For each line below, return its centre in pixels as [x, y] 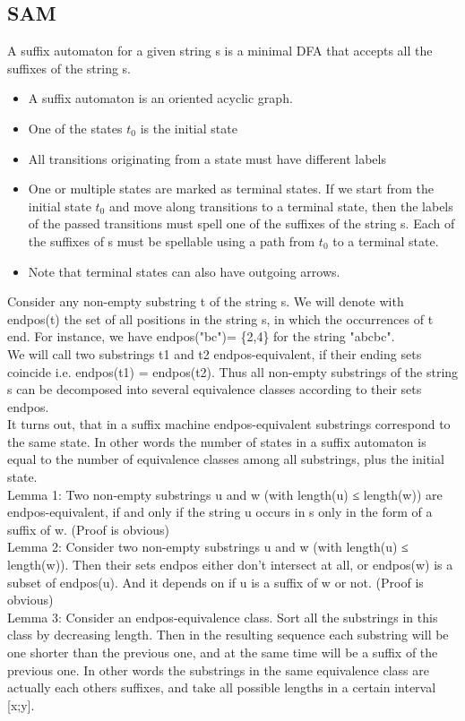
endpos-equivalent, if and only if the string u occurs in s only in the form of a [220, 512]
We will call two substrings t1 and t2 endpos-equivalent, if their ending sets [215, 353]
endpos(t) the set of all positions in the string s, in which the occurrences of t [220, 318]
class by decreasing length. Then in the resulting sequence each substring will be [228, 635]
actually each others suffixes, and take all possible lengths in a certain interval [222, 687]
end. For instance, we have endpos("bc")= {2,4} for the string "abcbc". [201, 336]
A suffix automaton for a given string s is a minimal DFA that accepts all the [220, 51]
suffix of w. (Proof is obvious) [88, 529]
